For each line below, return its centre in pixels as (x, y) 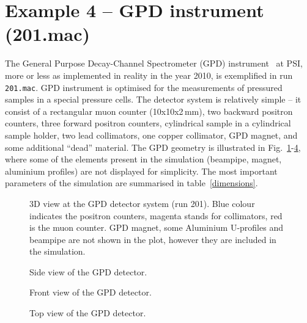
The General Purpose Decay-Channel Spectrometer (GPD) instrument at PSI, (154, 63)
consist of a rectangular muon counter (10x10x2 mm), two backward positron (149, 111)
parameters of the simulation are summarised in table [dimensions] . (131, 183)
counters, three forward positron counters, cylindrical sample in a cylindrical (148, 123)
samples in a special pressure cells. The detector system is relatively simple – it (153, 99)
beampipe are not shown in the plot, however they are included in (153, 239)
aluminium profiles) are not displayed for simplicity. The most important (141, 171)
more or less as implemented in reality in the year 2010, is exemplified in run (149, 75)
